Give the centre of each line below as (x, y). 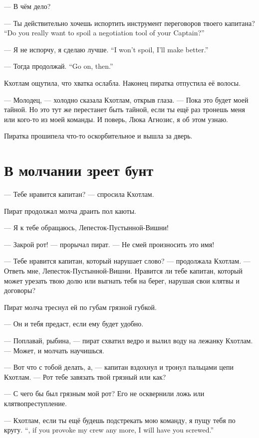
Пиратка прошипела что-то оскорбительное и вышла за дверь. (98, 136)
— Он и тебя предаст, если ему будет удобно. (74, 324)
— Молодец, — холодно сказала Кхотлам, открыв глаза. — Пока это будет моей (126, 99)
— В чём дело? (27, 6)
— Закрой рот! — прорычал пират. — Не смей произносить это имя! (109, 244)
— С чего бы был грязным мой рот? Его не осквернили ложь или (104, 393)
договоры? (20, 290)
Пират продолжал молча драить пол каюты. (70, 211)
